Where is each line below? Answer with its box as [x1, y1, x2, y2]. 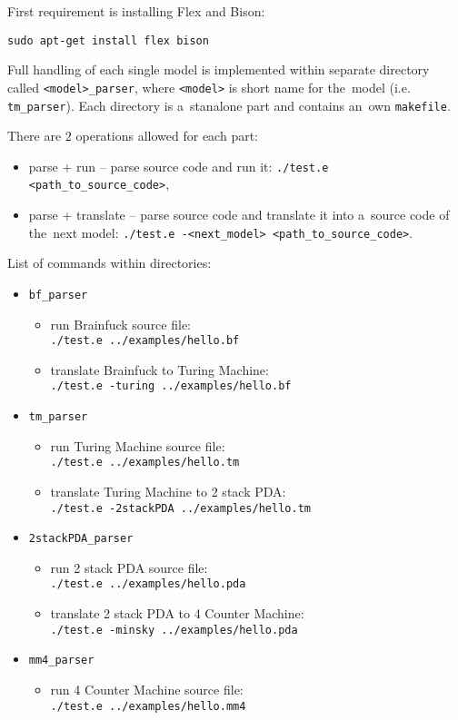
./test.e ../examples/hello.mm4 [50, 699, 246, 713]
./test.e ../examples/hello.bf [50, 334, 240, 348]
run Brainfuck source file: [50, 314, 191, 333]
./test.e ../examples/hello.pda [50, 577, 246, 591]
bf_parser [28, 288, 88, 301]
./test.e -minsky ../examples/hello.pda [50, 623, 298, 636]
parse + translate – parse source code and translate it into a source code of [28, 205, 450, 224]
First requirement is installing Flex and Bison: [7, 2, 265, 20]
